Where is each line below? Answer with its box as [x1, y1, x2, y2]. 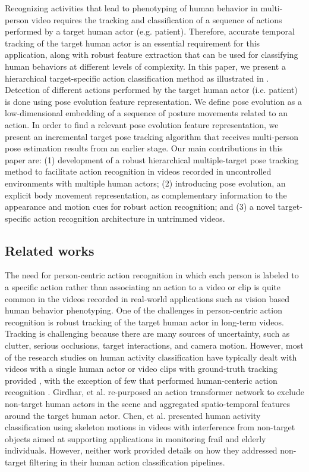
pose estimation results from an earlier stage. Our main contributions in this [5, 142, 283, 154]
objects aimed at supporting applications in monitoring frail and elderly [5, 432, 266, 445]
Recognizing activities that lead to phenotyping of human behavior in [5, 2, 258, 14]
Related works [5, 241, 94, 259]
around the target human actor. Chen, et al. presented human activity [5, 409, 261, 421]
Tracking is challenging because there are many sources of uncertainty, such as [5, 327, 290, 340]
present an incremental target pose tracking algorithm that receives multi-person [5, 130, 299, 142]
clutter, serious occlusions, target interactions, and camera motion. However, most [5, 339, 304, 352]
